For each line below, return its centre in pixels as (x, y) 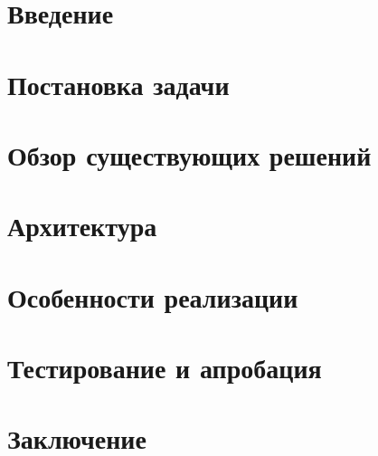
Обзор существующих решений (189, 154)
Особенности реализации (153, 296)
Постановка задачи (118, 84)
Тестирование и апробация (165, 368)
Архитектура (82, 226)
